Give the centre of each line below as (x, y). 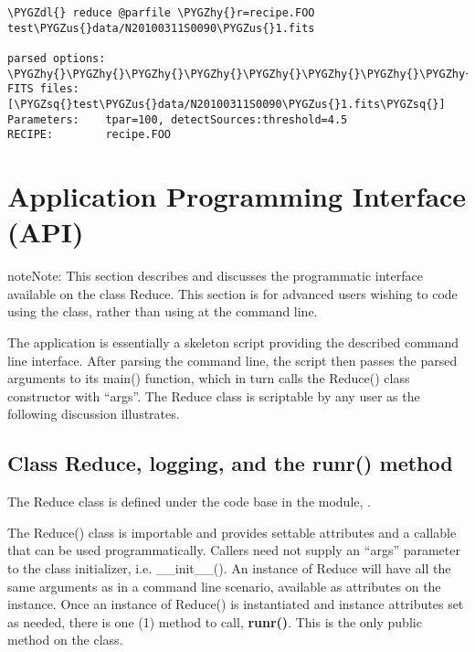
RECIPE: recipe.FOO (89, 135)
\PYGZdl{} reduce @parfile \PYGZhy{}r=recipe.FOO (161, 13)
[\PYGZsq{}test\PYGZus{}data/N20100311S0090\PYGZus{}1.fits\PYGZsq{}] (227, 104)
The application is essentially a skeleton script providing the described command (233, 342)
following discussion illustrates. (94, 414)
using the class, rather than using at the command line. (163, 311)
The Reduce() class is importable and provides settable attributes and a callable (232, 532)
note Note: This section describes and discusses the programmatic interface (215, 276)
